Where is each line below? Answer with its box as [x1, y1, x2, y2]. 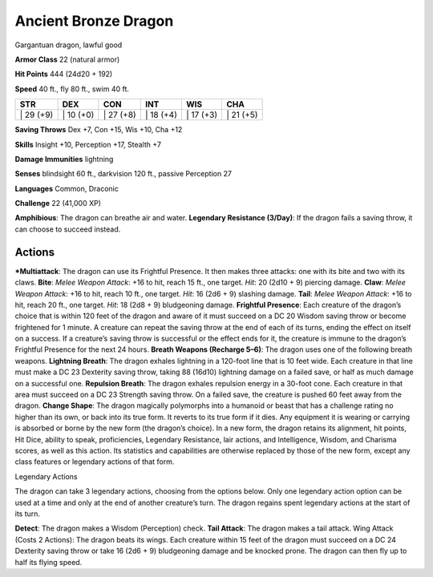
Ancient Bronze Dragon [14, 12, 174, 30]
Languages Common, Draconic [14, 184, 119, 193]
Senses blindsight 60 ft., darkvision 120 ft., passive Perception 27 [14, 169, 233, 179]
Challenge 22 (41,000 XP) [14, 199, 102, 208]
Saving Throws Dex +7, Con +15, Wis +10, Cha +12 [14, 125, 183, 135]
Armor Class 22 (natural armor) [14, 54, 120, 64]
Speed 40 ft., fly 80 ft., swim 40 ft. [14, 84, 130, 94]
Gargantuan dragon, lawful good [14, 40, 123, 50]
